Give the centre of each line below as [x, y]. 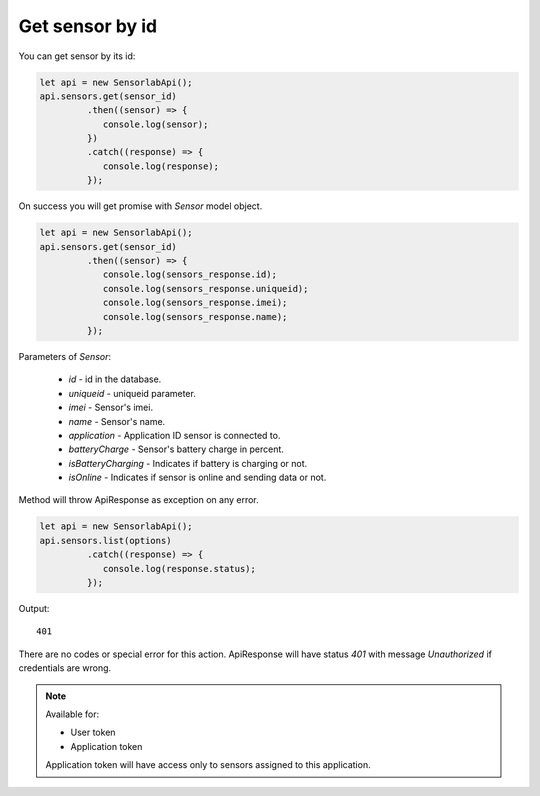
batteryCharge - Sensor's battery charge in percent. [176, 449]
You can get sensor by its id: [77, 56]
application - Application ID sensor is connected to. [174, 435]
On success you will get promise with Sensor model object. [140, 206]
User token [93, 732]
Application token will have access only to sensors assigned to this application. [208, 765]
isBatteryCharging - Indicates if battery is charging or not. [188, 463]
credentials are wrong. [65, 668]
